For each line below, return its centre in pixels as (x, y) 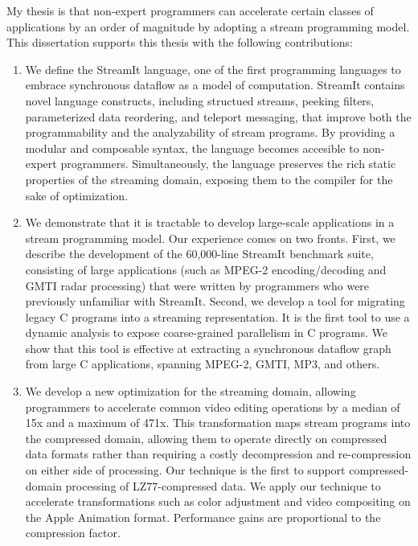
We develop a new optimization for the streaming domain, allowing (191, 391)
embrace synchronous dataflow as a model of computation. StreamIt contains (215, 85)
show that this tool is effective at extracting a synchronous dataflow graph (208, 348)
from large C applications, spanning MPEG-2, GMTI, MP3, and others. (203, 364)
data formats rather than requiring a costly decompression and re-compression (218, 454)
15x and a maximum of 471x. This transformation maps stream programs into (218, 423)
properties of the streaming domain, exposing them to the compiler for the (209, 179)
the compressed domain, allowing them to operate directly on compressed (206, 438)
